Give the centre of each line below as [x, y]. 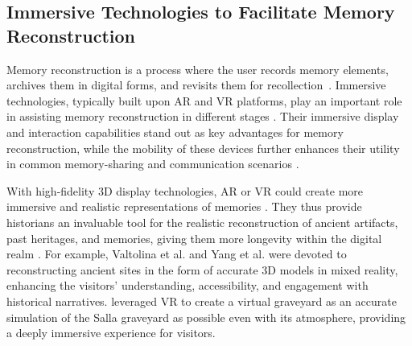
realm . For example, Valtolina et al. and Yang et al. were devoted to [177, 254]
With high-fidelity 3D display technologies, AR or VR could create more [185, 190]
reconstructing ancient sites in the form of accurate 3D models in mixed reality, [202, 269]
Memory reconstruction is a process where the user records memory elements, [198, 69]
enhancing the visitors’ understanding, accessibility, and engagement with [187, 285]
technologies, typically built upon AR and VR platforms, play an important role [204, 100]
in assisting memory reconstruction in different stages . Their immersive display [203, 116]
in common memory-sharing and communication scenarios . [153, 164]
